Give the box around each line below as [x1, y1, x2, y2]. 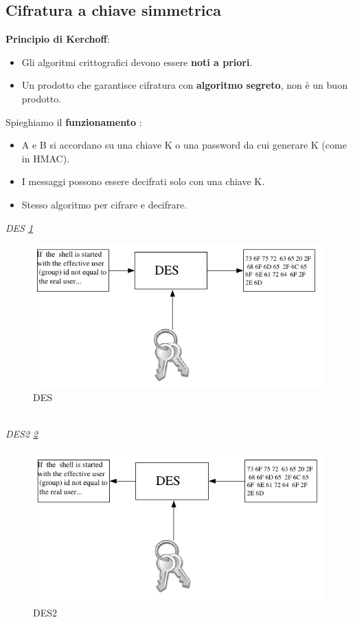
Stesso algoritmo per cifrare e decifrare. [21, 197, 187, 211]
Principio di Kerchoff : [5, 32, 110, 46]
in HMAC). [21, 151, 70, 165]
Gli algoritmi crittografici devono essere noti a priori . [21, 54, 253, 69]
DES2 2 [5, 426, 38, 440]
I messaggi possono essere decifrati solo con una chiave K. [21, 174, 265, 189]
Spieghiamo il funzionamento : [5, 114, 142, 129]
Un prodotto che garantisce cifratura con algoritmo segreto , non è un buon [21, 78, 348, 92]
